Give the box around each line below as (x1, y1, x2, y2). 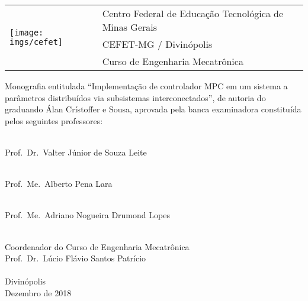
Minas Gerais (102, 20, 158, 34)
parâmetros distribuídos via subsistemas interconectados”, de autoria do (5, 91, 266, 103)
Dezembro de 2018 (5, 286, 72, 299)
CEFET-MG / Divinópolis (102, 37, 213, 51)
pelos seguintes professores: (5, 114, 103, 127)
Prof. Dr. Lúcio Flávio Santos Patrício (5, 252, 146, 264)
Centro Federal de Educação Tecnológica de (102, 7, 284, 20)
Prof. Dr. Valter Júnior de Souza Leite (5, 145, 147, 158)
